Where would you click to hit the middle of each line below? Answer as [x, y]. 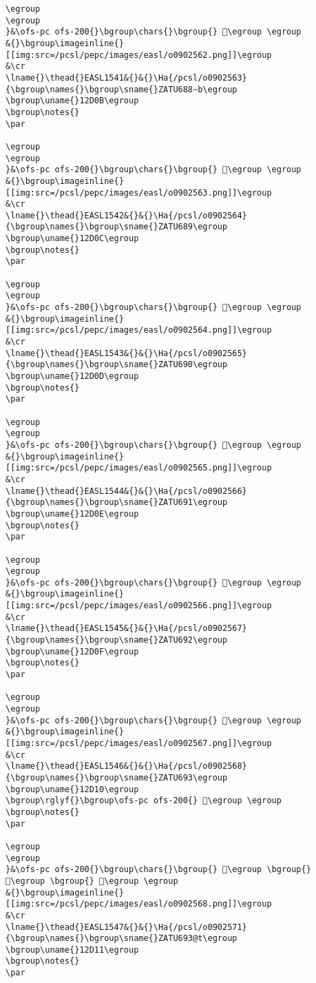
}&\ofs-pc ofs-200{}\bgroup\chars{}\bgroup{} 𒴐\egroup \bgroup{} [158, 870]
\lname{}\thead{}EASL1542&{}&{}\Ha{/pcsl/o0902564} [126, 215]
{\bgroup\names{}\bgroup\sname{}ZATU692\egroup [117, 640]
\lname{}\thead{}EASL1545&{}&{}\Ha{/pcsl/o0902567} [126, 629]
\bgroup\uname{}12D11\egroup [72, 950]
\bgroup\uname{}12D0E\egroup [72, 514]
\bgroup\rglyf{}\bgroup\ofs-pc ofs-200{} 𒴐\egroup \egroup [144, 801]
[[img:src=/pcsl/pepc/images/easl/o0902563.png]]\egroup [139, 193]
